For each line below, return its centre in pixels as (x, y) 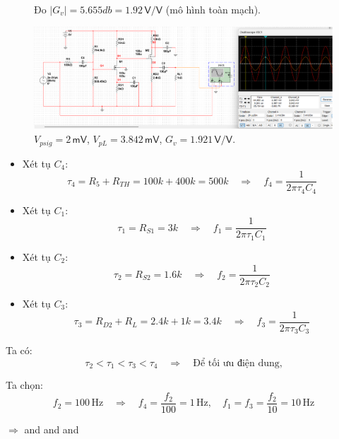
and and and (52, 429)
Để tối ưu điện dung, (238, 363)
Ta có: (19, 350)
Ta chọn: (24, 385)
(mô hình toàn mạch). (213, 9)
